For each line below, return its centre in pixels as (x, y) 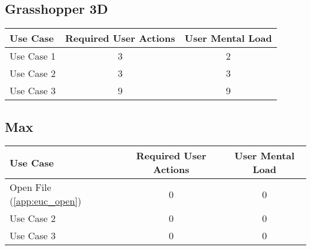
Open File (31, 187)
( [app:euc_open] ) (46, 201)
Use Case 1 (33, 56)
